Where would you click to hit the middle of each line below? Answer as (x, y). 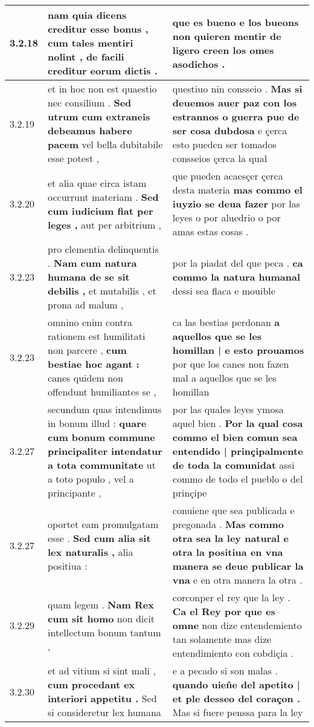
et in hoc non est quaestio (102, 89)
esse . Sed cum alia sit (99, 538)
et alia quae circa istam (97, 183)
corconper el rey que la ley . (231, 597)
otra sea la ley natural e (230, 538)
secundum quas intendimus (105, 409)
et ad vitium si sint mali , (102, 670)
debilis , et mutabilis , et (102, 291)
